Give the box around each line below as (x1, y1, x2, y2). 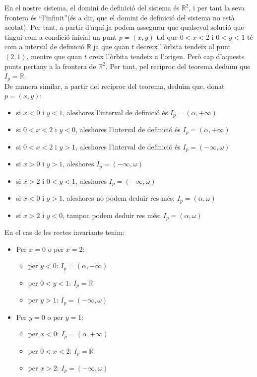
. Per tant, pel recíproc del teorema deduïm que (105, 61, 251, 71)
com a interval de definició (4, 41, 85, 52)
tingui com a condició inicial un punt (4, 31, 117, 42)
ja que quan (93, 41, 129, 52)
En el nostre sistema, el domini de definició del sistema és (4, 2, 180, 12)
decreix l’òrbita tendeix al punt (136, 41, 231, 52)
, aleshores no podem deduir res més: (63, 193, 175, 203)
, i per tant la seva (189, 2, 245, 12)
